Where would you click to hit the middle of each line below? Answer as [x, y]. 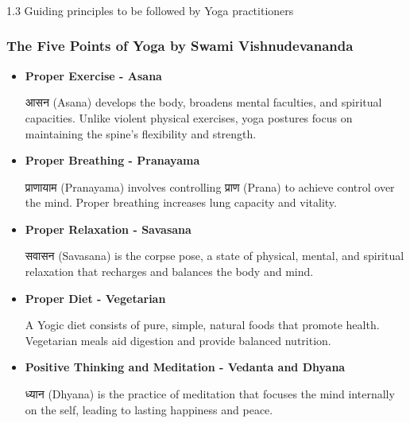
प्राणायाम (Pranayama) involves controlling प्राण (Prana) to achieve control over [210, 186]
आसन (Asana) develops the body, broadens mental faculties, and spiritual [203, 102]
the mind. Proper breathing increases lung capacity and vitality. [181, 202]
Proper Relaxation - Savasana [108, 229]
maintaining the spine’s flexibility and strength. [141, 133]
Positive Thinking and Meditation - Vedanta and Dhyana [185, 367]
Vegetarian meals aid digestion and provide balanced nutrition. [178, 340]
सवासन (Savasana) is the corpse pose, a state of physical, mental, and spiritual [215, 256]
